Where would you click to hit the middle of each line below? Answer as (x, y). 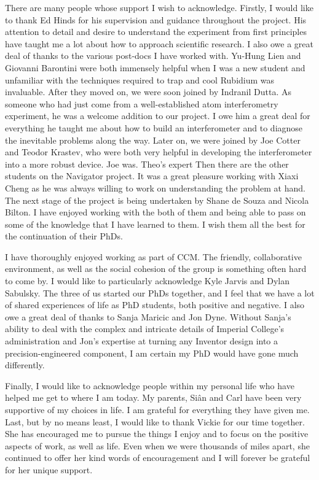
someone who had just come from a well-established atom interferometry (142, 103)
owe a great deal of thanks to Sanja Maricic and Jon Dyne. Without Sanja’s (148, 316)
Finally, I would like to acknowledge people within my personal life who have (150, 385)
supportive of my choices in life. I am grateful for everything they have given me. (157, 409)
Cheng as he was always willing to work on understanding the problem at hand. (155, 188)
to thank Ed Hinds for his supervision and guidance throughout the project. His (156, 19)
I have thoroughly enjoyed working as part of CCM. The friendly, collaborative (153, 256)
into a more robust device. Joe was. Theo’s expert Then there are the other (147, 164)
